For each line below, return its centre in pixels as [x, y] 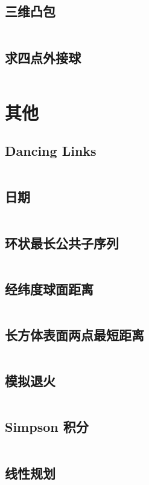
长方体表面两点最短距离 [74, 334]
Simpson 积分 [47, 427]
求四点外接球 [43, 57]
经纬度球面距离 [49, 288]
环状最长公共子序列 [62, 242]
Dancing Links [51, 151]
